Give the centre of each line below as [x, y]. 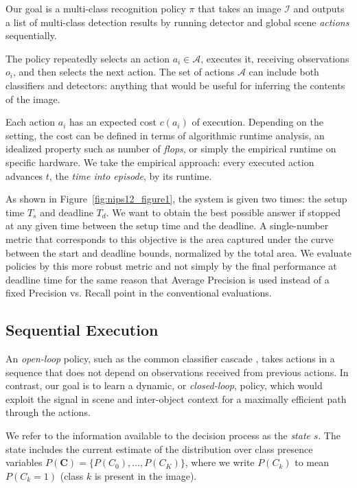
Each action [31, 122]
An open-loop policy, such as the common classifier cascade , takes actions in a [170, 359]
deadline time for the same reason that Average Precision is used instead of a [168, 279]
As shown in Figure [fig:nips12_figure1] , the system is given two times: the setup [176, 199]
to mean [312, 462]
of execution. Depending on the [257, 122]
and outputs [319, 8]
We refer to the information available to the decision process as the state [158, 435]
